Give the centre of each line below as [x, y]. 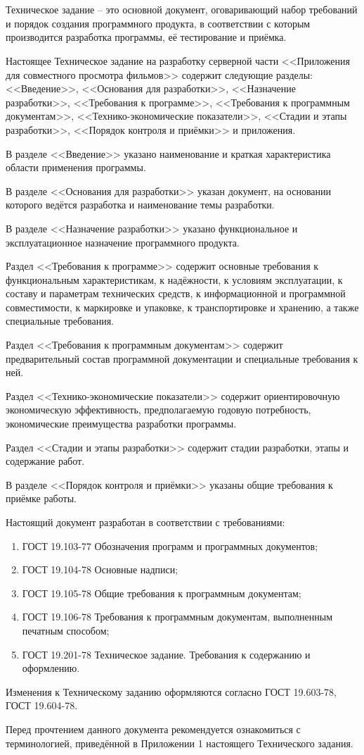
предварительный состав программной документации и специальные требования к [182, 358]
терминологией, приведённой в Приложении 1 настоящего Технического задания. [180, 743]
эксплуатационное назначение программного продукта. [123, 242]
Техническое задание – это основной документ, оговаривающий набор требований [182, 10]
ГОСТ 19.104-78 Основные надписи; [100, 569]
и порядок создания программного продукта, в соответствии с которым [158, 23]
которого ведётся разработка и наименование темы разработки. [140, 205]
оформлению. [51, 668]
